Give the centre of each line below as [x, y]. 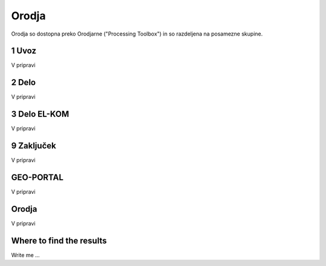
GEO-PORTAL [37, 177]
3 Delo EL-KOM [40, 114]
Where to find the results [59, 240]
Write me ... [26, 255]
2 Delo [24, 82]
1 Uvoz [24, 51]
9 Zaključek [34, 146]
